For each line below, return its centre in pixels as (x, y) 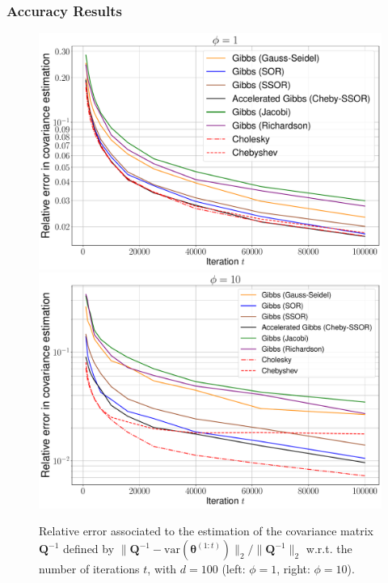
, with (162, 568)
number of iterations (89, 568)
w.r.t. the (329, 548)
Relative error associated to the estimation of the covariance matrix (206, 531)
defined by (89, 548)
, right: (293, 568)
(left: (234, 568)
